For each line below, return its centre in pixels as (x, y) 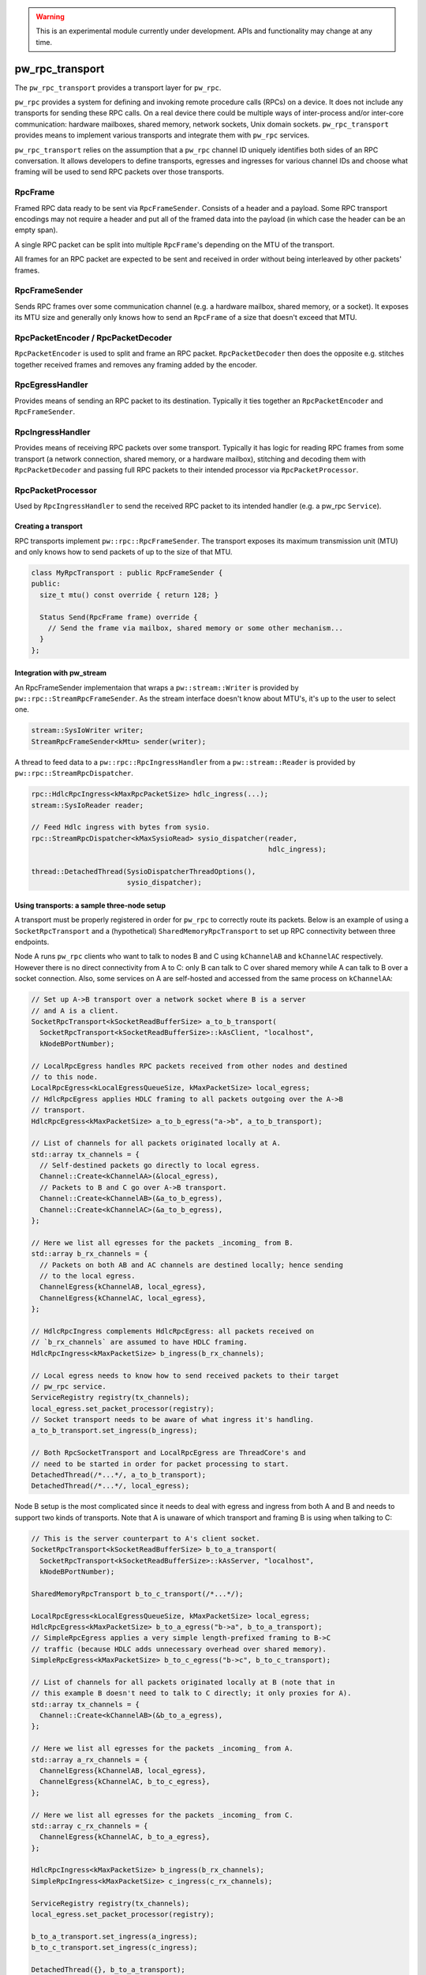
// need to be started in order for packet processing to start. (160, 1464)
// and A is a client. (75, 1010)
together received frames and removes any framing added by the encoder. (136, 364)
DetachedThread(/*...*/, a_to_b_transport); (119, 1475)
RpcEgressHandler (51, 385)
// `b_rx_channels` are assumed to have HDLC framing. (139, 1342)
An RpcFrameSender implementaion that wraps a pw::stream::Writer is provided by (157, 687)
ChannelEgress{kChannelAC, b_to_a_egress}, (125, 1837)
